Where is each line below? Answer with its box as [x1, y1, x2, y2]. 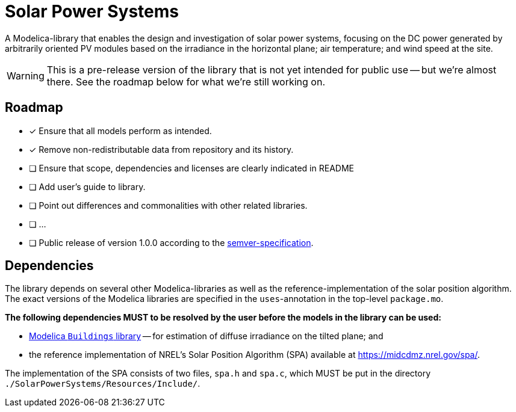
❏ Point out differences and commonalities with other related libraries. [29, 200, 308, 211]
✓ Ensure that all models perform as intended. [29, 125, 212, 136]
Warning [7, 69, 45, 82]
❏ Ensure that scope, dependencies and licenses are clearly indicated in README [29, 162, 354, 173]
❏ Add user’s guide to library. [29, 181, 146, 192]
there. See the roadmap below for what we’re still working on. [46, 75, 326, 88]
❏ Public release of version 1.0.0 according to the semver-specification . [29, 237, 314, 248]
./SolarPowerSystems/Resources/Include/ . [5, 378, 200, 389]
